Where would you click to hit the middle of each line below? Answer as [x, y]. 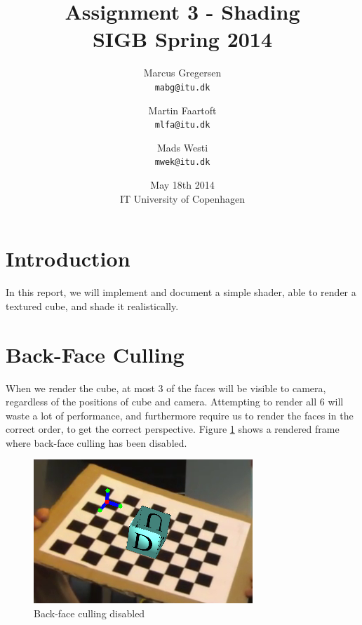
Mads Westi [182, 147]
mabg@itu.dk [182, 87]
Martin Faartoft [182, 110]
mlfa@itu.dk [182, 125]
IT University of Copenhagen [182, 198]
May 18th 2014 [182, 185]
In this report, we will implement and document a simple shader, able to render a [181, 292]
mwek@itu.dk [182, 162]
